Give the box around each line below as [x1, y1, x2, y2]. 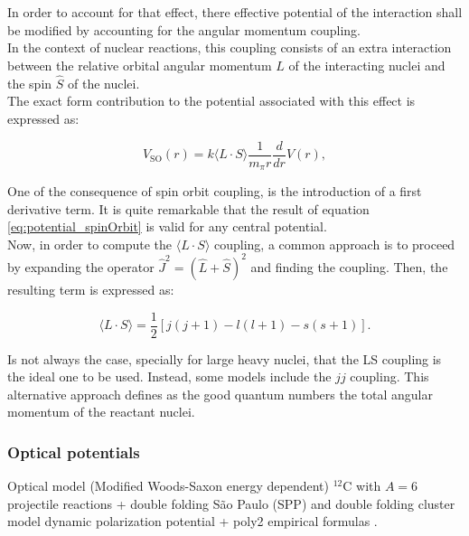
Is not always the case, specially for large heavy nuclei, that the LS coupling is [7, 349, 442, 368]
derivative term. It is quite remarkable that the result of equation [7, 199, 370, 218]
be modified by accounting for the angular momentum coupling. [7, 20, 361, 39]
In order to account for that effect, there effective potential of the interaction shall [7, 3, 463, 21]
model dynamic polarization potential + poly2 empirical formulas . [7, 512, 378, 531]
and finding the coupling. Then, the [250, 257, 448, 276]
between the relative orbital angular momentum [7, 56, 272, 74]
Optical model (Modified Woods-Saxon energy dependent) [7, 476, 330, 495]
